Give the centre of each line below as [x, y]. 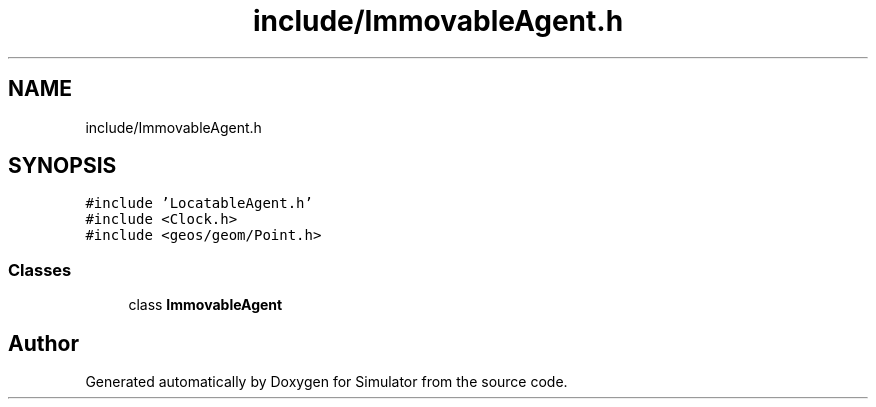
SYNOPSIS [62, 166]
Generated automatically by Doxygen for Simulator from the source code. [326, 382]
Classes [40, 269]
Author [43, 343]
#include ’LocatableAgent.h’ [199, 203]
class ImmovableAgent [205, 305]
